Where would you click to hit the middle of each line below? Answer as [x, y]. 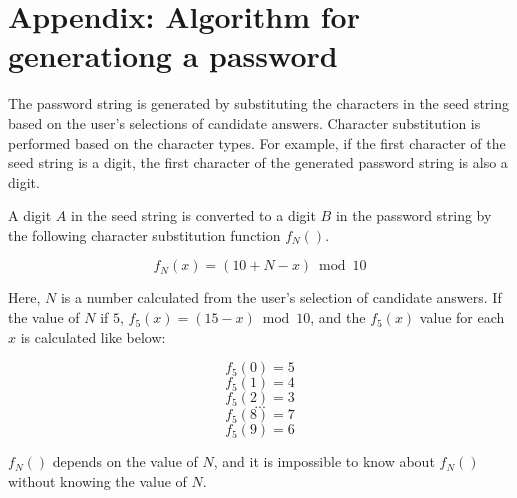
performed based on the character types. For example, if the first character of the [257, 142]
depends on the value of [125, 461]
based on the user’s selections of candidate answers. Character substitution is [244, 122]
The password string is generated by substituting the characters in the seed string [259, 103]
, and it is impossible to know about [324, 461]
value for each [462, 317]
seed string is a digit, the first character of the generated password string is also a [258, 162]
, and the [338, 317]
